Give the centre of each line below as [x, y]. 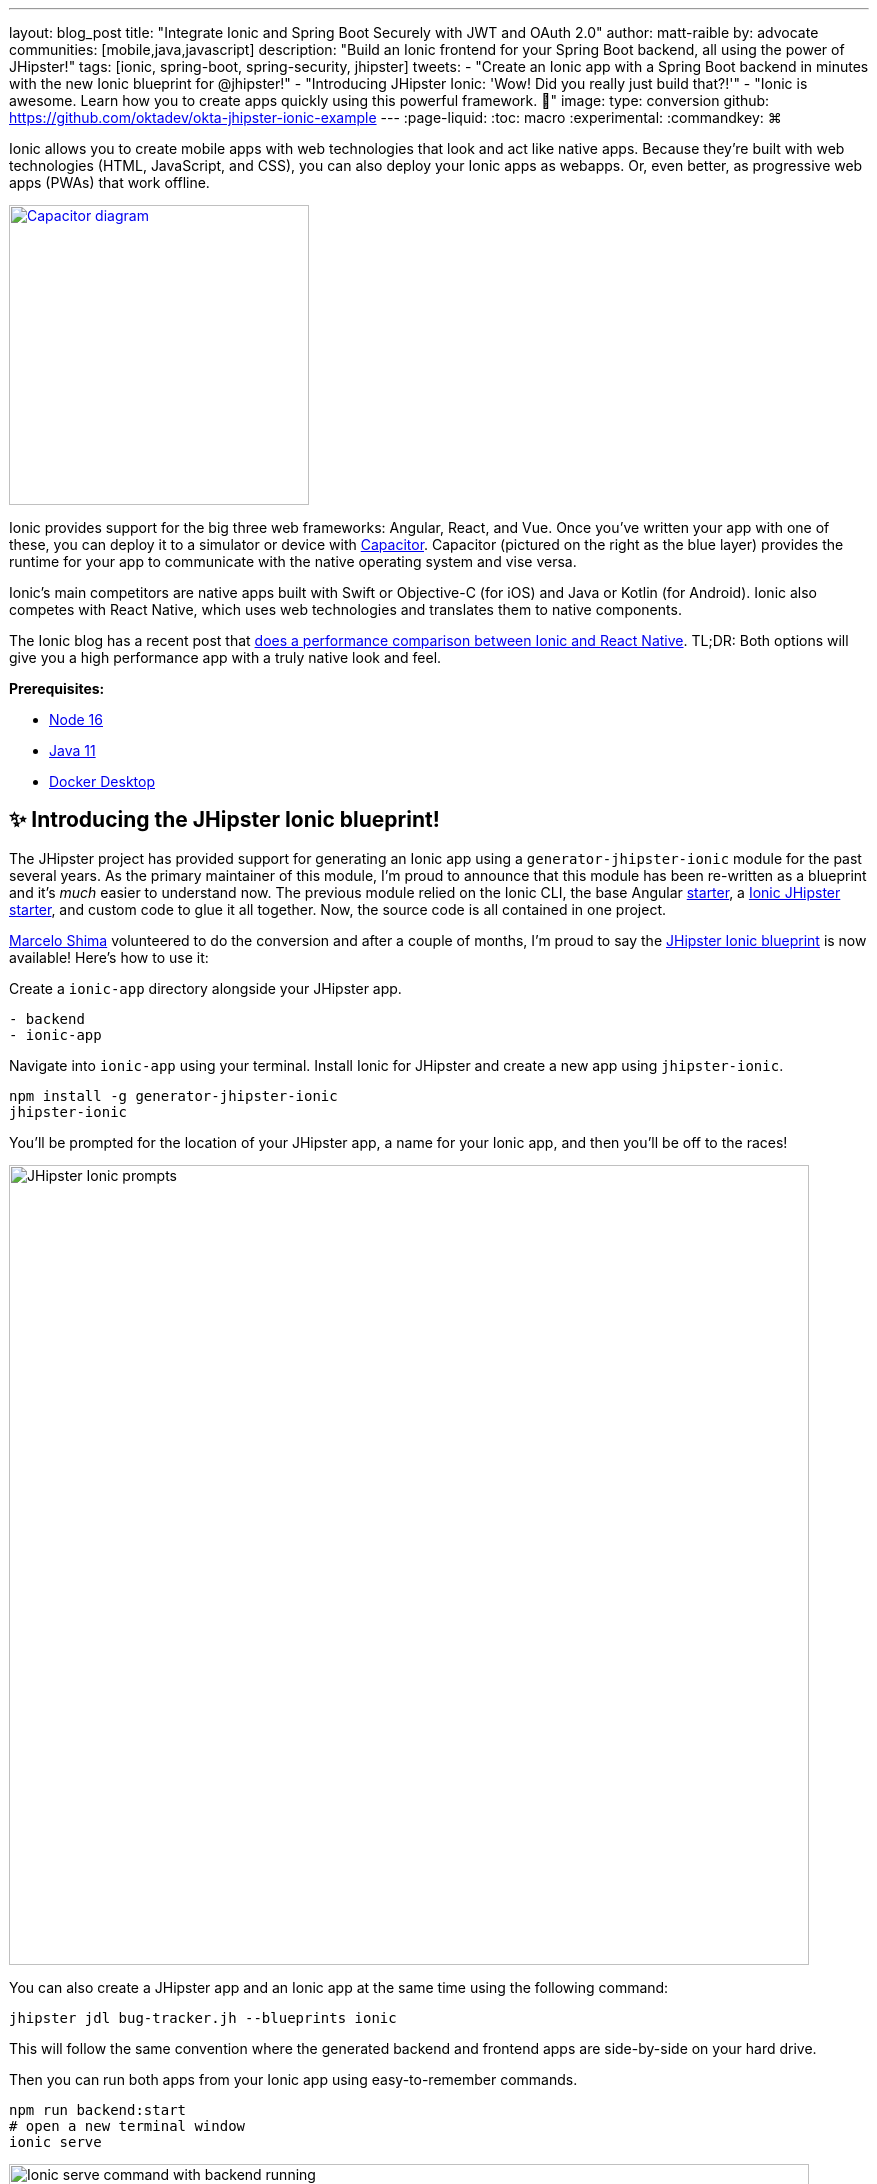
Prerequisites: [57, 688]
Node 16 [76, 719]
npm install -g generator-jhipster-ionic [173, 1095]
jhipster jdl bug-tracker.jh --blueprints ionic [203, 2017]
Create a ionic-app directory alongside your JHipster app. [205, 988]
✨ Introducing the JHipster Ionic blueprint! [224, 820]
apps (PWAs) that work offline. [109, 182]
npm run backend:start [98, 2109]
